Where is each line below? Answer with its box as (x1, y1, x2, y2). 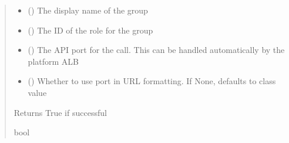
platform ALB (28, 55, 79, 67)
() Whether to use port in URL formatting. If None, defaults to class (28, 75, 276, 87)
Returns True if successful (14, 106, 107, 118)
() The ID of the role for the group (28, 24, 153, 36)
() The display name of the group (28, 4, 148, 16)
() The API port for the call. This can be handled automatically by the (28, 44, 285, 56)
